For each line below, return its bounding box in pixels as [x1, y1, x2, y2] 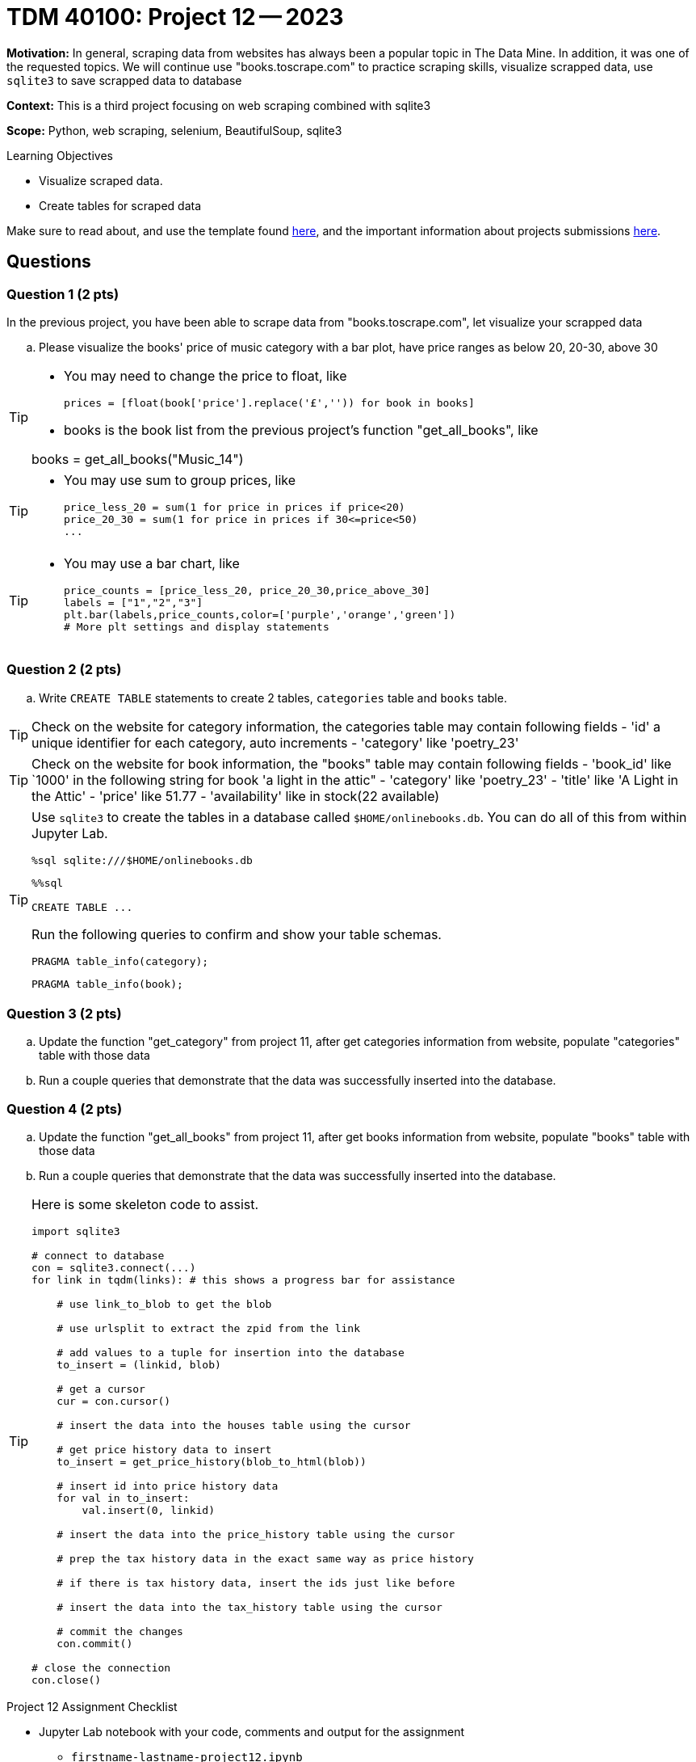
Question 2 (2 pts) [6, 661, 122, 678]
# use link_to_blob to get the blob [57, 1298, 272, 1311]
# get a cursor [57, 1383, 145, 1396]
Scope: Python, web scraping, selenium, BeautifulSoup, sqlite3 [6, 123, 342, 137]
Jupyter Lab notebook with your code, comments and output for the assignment [39, 1725, 465, 1739]
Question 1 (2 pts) [6, 285, 119, 302]
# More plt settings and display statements [64, 620, 329, 633]
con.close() [31, 1674, 102, 1687]
